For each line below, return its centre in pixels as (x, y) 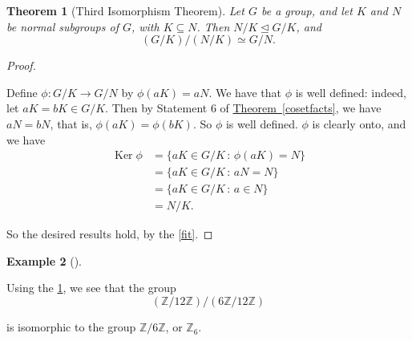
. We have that (245, 92)
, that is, (71, 123)
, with (145, 26)
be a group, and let (307, 10)
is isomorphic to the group (71, 327)
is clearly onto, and (359, 123)
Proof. (21, 65)
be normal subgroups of (63, 26)
